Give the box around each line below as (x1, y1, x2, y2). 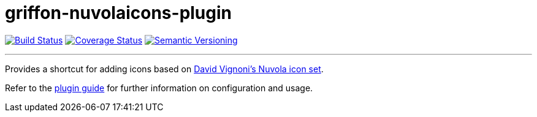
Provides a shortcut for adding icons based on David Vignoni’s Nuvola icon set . (5, 63, 324, 74)
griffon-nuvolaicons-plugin (5, 2, 232, 23)
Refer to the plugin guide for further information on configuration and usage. (5, 82, 313, 93)
